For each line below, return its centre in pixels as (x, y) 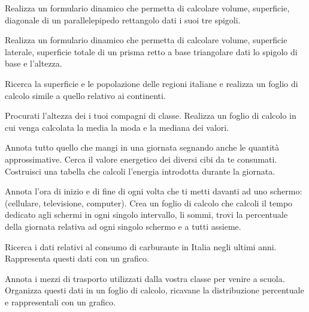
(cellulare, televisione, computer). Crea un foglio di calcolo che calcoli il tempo (149, 202)
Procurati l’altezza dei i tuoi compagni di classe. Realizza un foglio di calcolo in (151, 115)
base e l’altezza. (34, 63)
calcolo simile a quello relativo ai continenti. (85, 95)
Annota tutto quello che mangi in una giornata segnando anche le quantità (142, 147)
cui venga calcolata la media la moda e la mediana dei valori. (117, 127)
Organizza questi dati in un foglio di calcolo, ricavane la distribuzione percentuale (154, 290)
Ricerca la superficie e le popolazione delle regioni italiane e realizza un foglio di (152, 83)
